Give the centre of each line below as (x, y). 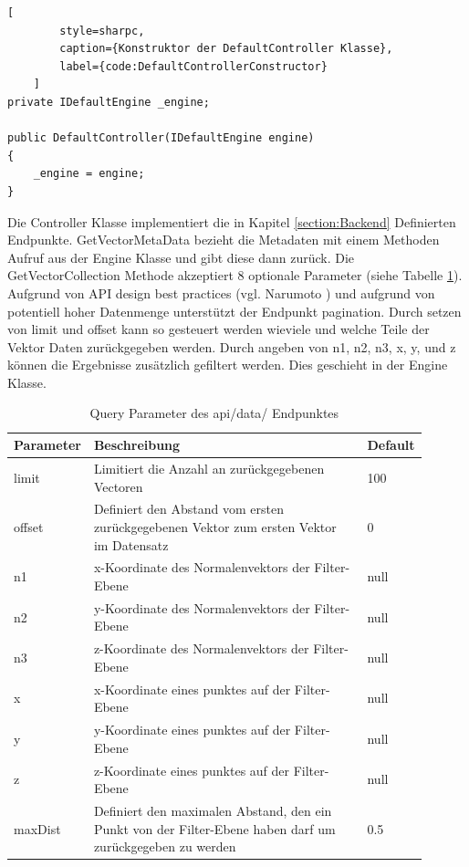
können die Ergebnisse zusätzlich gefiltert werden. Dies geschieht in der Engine (228, 365)
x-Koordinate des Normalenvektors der (202, 567)
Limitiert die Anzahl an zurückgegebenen (209, 468)
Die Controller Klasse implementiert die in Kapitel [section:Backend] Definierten (232, 221)
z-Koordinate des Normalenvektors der (201, 648)
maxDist (37, 828)
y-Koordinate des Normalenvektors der (202, 607)
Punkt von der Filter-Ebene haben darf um (214, 828)
